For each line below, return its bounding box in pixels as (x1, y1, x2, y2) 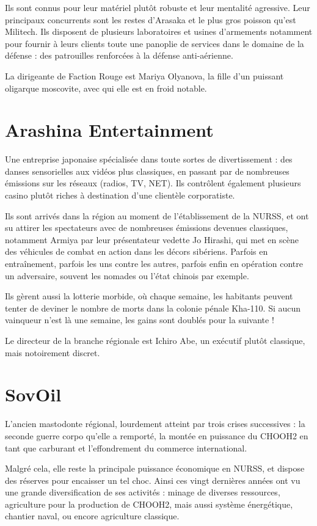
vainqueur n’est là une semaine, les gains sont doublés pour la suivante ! (5, 313, 274, 326)
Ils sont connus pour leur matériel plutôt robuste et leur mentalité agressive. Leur (5, 1, 310, 13)
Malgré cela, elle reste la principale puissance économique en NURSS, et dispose (5, 462, 305, 475)
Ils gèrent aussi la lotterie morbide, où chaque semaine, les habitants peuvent (5, 290, 293, 302)
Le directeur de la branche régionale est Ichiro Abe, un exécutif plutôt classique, (5, 334, 305, 346)
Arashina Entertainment (5, 117, 214, 142)
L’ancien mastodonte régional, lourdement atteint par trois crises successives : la (5, 417, 305, 430)
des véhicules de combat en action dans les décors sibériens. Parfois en (5, 245, 268, 258)
